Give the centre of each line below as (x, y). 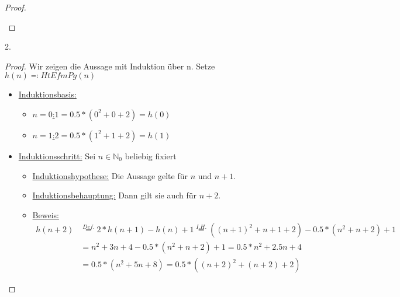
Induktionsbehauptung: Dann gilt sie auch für (115, 195)
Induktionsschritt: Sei (57, 156)
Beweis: (46, 214)
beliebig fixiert (151, 156)
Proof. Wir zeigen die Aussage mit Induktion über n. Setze (110, 66)
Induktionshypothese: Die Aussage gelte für (110, 175)
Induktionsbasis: (47, 94)
